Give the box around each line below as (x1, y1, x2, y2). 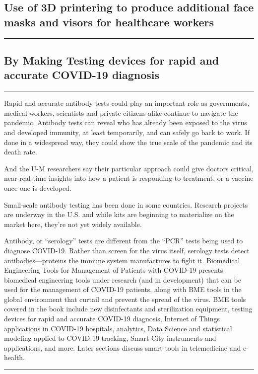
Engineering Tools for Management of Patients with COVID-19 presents (4, 265, 223, 275)
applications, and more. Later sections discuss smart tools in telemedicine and (4, 342, 241, 353)
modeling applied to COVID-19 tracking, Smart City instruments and (4, 333, 216, 343)
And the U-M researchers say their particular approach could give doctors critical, (4, 163, 254, 173)
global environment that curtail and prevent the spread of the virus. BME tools (4, 294, 246, 304)
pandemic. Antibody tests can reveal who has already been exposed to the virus (4, 117, 247, 128)
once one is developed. (4, 182, 71, 193)
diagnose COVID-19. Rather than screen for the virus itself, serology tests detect (4, 245, 250, 255)
